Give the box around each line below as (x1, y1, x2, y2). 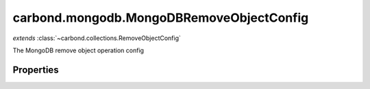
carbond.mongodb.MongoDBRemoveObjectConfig (12, 10, 309, 25)
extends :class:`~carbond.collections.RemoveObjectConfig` (12, 34, 182, 42)
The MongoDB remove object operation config (12, 46, 144, 54)
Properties (12, 64, 59, 75)
